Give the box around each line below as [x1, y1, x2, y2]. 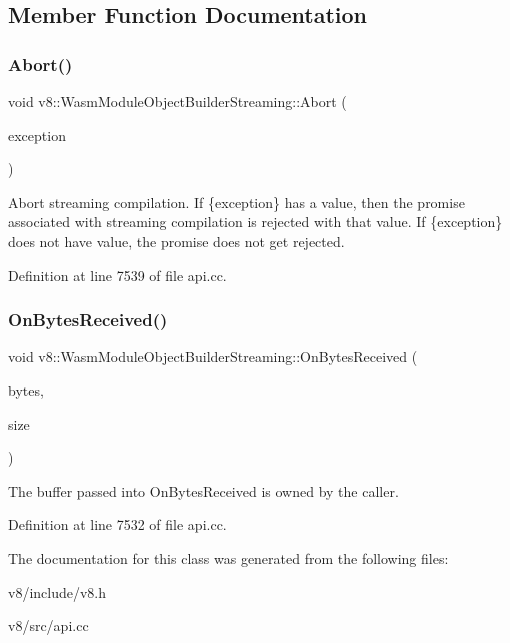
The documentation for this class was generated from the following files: [8, 547, 449, 568]
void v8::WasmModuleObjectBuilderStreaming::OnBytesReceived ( [8, 346, 418, 367]
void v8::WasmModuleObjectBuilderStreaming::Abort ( [8, 91, 347, 111]
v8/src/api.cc [8, 615, 89, 636]
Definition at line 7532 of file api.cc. [8, 514, 227, 535]
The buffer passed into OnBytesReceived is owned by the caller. [8, 480, 399, 501]
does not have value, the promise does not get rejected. [8, 230, 345, 251]
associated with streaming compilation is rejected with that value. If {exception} [8, 211, 503, 232]
